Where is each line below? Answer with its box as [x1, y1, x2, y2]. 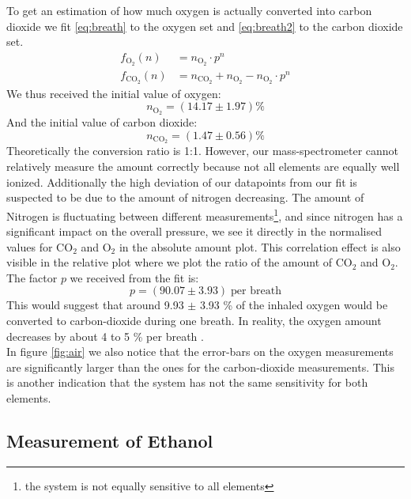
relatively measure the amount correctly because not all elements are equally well [6, 158, 400, 175]
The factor [6, 269, 58, 285]
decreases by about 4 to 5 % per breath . [6, 327, 204, 344]
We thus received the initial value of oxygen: [6, 85, 221, 101]
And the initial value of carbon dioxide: [6, 114, 198, 130]
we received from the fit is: [70, 269, 199, 285]
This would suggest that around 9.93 [6, 297, 184, 313]
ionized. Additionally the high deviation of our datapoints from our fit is [6, 173, 357, 190]
